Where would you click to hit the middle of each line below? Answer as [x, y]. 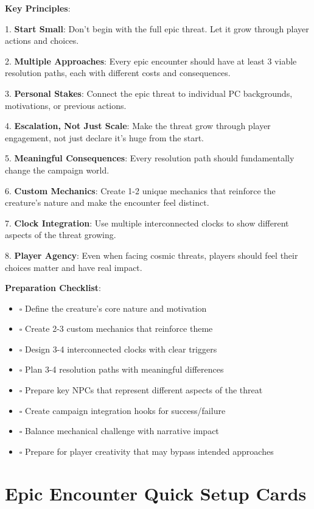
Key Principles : [38, 8]
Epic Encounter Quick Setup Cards [156, 493]
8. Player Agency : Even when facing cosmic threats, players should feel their [152, 255]
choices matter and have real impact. [74, 267]
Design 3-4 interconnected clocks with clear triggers [121, 349]
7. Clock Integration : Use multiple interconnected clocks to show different [147, 223]
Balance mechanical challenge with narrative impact [122, 431]
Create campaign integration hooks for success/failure [125, 410]
